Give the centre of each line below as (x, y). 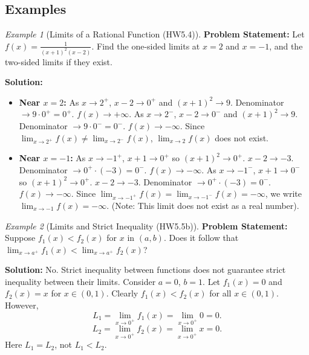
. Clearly (122, 293)
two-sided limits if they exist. (59, 61)
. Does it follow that (201, 238)
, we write (284, 193)
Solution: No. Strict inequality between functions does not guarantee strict (145, 270)
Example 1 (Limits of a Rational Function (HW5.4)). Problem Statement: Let (155, 34)
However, (22, 305)
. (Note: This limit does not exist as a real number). (203, 205)
